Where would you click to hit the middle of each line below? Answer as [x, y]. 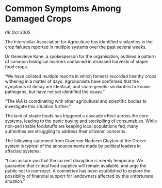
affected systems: [23, 151]
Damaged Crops [38, 19]
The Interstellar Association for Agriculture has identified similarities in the [79, 41]
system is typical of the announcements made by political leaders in [73, 146]
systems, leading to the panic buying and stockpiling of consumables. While [81, 121]
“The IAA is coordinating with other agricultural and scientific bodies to [76, 101]
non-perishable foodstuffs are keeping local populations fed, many [72, 126]
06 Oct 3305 [18, 32]
